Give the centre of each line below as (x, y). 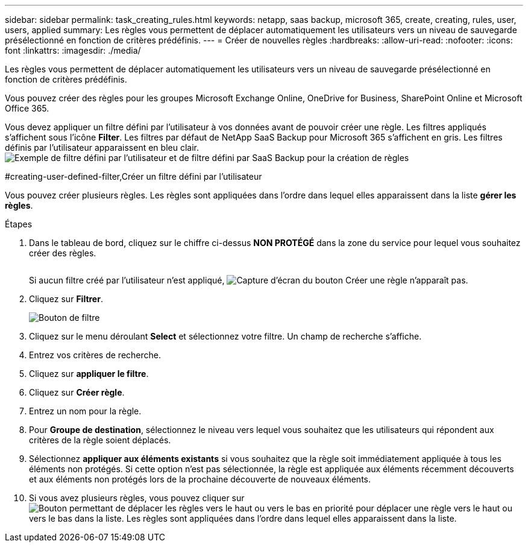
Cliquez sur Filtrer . (66, 299)
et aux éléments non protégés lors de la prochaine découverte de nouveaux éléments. (200, 479)
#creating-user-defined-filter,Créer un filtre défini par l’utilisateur (134, 176)
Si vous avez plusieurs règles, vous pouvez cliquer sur (137, 498)
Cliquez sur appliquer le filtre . (89, 374)
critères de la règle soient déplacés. (100, 440)
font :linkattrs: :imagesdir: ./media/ (73, 50)
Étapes (19, 224)
